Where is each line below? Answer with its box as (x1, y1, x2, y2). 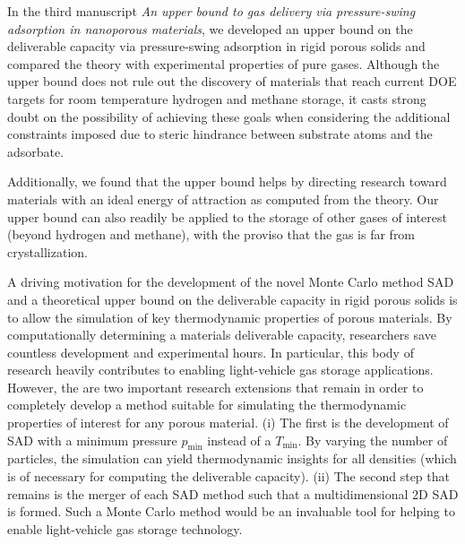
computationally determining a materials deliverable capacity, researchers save (7, 325, 436, 344)
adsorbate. (7, 142, 65, 160)
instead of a (207, 430, 271, 449)
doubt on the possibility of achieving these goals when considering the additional (7, 107, 451, 125)
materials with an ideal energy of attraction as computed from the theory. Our (7, 189, 439, 208)
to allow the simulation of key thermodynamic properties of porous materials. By (7, 307, 452, 326)
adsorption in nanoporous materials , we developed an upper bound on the (7, 19, 413, 38)
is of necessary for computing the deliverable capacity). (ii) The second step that (7, 467, 450, 486)
